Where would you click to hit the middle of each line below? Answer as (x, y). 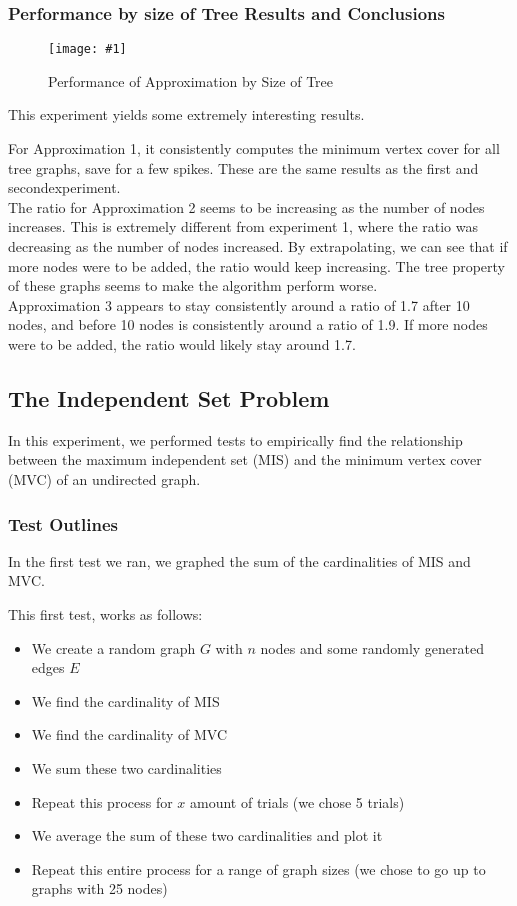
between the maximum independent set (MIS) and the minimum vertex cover (245, 459)
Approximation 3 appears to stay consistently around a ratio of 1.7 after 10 (239, 304)
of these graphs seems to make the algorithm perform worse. (193, 285)
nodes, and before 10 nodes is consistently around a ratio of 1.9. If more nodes (248, 324)
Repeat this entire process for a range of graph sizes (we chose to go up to (258, 868)
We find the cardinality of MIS (125, 700)
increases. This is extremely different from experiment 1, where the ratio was (243, 226)
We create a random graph (113, 647)
